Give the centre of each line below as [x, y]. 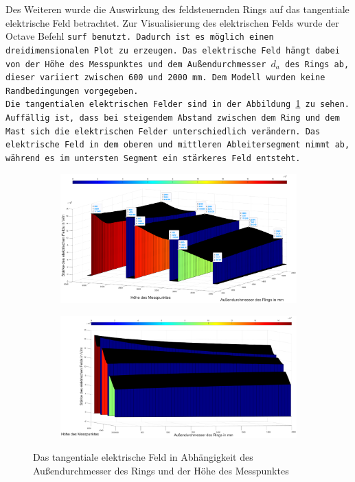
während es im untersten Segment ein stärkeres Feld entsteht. [153, 159]
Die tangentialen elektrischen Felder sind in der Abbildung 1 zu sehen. [177, 103]
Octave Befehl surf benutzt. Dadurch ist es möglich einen [140, 36]
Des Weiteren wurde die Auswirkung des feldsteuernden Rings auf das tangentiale [177, 9]
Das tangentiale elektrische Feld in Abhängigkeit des [143, 457]
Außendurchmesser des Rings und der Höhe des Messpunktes [161, 471]
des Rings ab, [317, 64]
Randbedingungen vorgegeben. [72, 91]
